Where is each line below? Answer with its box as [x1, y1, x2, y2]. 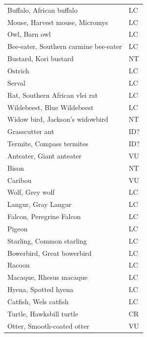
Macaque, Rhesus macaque [7, 272, 88, 282]
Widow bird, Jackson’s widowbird [7, 114, 108, 124]
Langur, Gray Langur [7, 199, 72, 209]
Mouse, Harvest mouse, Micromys [7, 17, 108, 27]
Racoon [7, 260, 30, 270]
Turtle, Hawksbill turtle [7, 308, 78, 318]
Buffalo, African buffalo [7, 4, 78, 15]
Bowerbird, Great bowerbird [7, 247, 92, 258]
